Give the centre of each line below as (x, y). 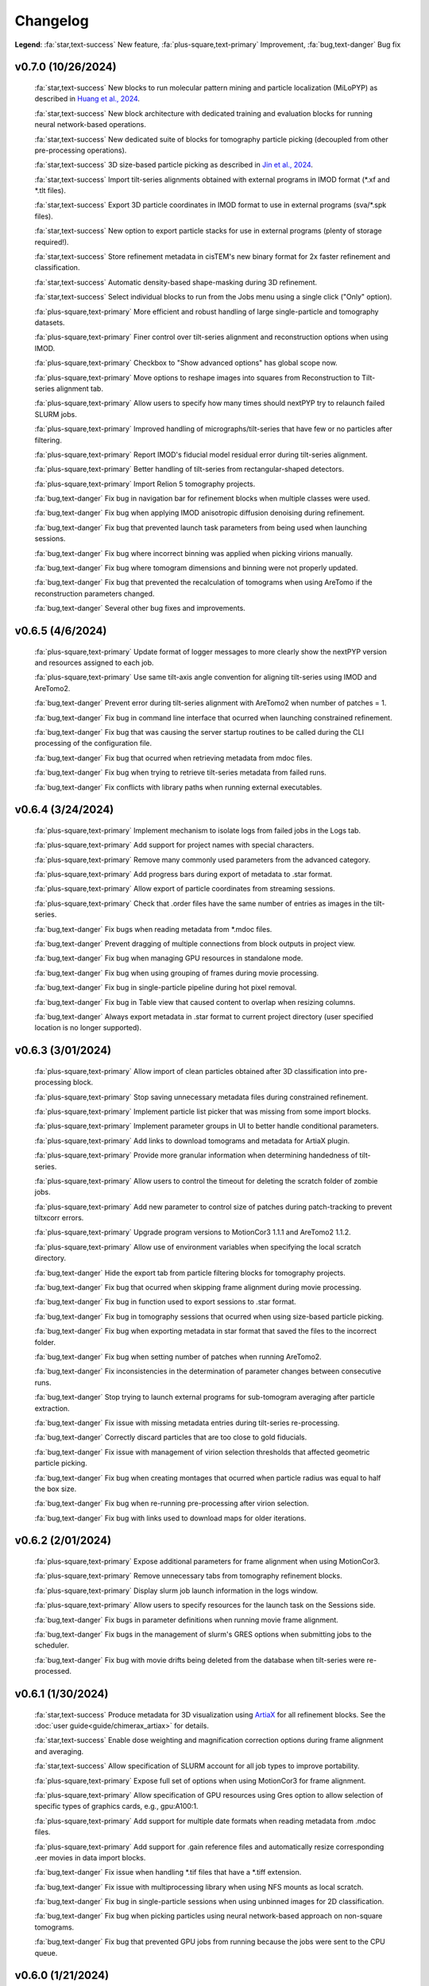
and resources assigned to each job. (94, 663)
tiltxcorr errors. (59, 1218)
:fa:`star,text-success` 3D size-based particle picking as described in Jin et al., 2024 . (174, 165)
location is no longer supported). (88, 1028)
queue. (46, 1953)
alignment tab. (79, 388)
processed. (53, 1671)
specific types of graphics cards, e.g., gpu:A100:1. (116, 1806)
